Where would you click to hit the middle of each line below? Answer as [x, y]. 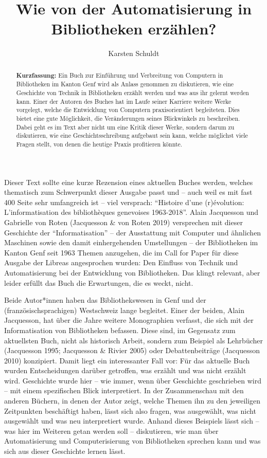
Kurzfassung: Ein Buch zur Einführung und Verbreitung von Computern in [120, 75]
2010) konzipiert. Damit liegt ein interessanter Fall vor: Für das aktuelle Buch [127, 360]
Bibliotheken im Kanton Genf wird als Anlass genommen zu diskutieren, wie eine [125, 84]
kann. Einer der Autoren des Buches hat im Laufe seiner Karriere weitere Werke [124, 101]
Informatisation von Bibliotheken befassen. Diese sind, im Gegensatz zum [120, 330]
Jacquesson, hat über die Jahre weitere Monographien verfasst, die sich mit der [129, 320]
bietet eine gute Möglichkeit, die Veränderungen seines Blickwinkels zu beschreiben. [128, 118]
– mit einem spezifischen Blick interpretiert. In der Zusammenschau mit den [124, 390]
